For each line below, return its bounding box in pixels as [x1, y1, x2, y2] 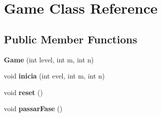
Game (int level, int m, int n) [4, 54, 94, 64]
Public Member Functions [4, 31, 137, 46]
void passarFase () [4, 103, 63, 114]
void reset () [4, 87, 43, 97]
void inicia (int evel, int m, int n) [4, 71, 105, 81]
